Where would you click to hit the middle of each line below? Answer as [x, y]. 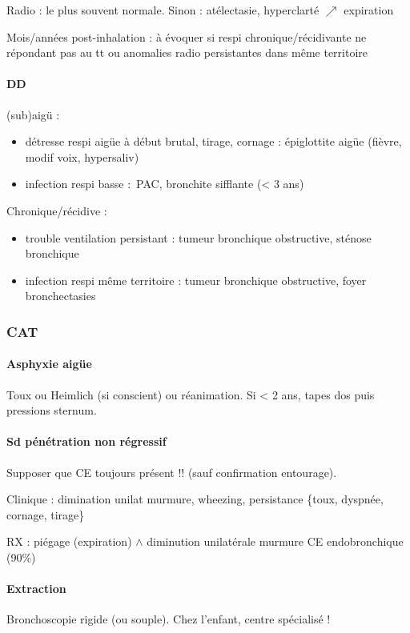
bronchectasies [60, 296]
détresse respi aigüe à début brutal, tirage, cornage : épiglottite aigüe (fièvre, [213, 141]
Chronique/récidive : [57, 210]
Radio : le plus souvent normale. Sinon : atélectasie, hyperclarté [163, 10]
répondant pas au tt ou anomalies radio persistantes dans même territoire [187, 52]
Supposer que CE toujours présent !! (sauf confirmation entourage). [172, 472]
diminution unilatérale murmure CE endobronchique [275, 541]
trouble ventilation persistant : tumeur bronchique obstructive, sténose [198, 237]
